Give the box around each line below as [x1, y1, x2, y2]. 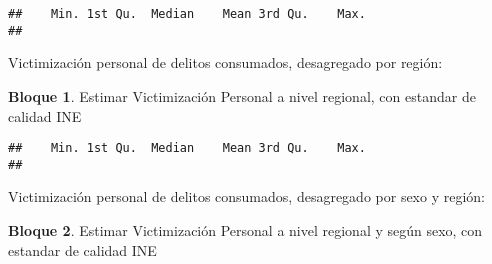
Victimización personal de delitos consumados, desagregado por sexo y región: [8, 186, 485, 207]
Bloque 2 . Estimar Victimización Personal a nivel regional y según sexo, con [8, 220, 483, 240]
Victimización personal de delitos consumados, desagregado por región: [8, 52, 443, 73]
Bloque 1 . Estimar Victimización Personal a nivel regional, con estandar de [8, 85, 476, 106]
